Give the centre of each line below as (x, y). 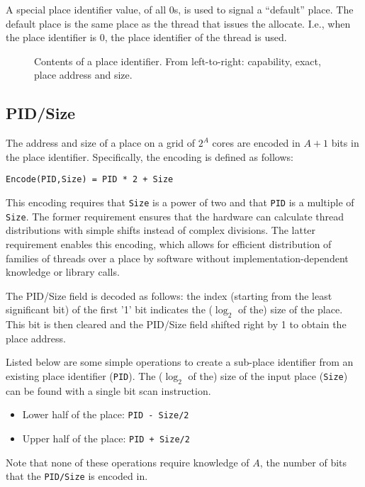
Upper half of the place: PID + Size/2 (106, 438)
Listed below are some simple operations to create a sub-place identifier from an (180, 362)
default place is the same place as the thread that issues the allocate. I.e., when (178, 23)
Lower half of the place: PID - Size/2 (106, 414)
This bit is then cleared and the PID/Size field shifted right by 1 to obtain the (176, 324)
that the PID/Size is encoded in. (77, 476)
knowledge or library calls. (63, 272)
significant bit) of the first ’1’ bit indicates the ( (109, 309)
